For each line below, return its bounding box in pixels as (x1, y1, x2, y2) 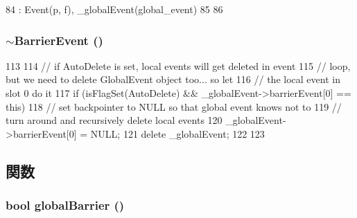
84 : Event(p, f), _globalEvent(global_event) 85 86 (6, 2, 223, 16)
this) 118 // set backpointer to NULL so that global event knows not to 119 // (6, 99, 342, 113)
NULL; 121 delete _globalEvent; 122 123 (90, 126, 265, 140)
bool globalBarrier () (6, 197, 125, 214)
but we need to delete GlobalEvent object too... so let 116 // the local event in (6, 72, 340, 87)
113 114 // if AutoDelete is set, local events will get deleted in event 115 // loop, (6, 58, 351, 73)
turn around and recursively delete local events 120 (6, 113, 223, 127)
